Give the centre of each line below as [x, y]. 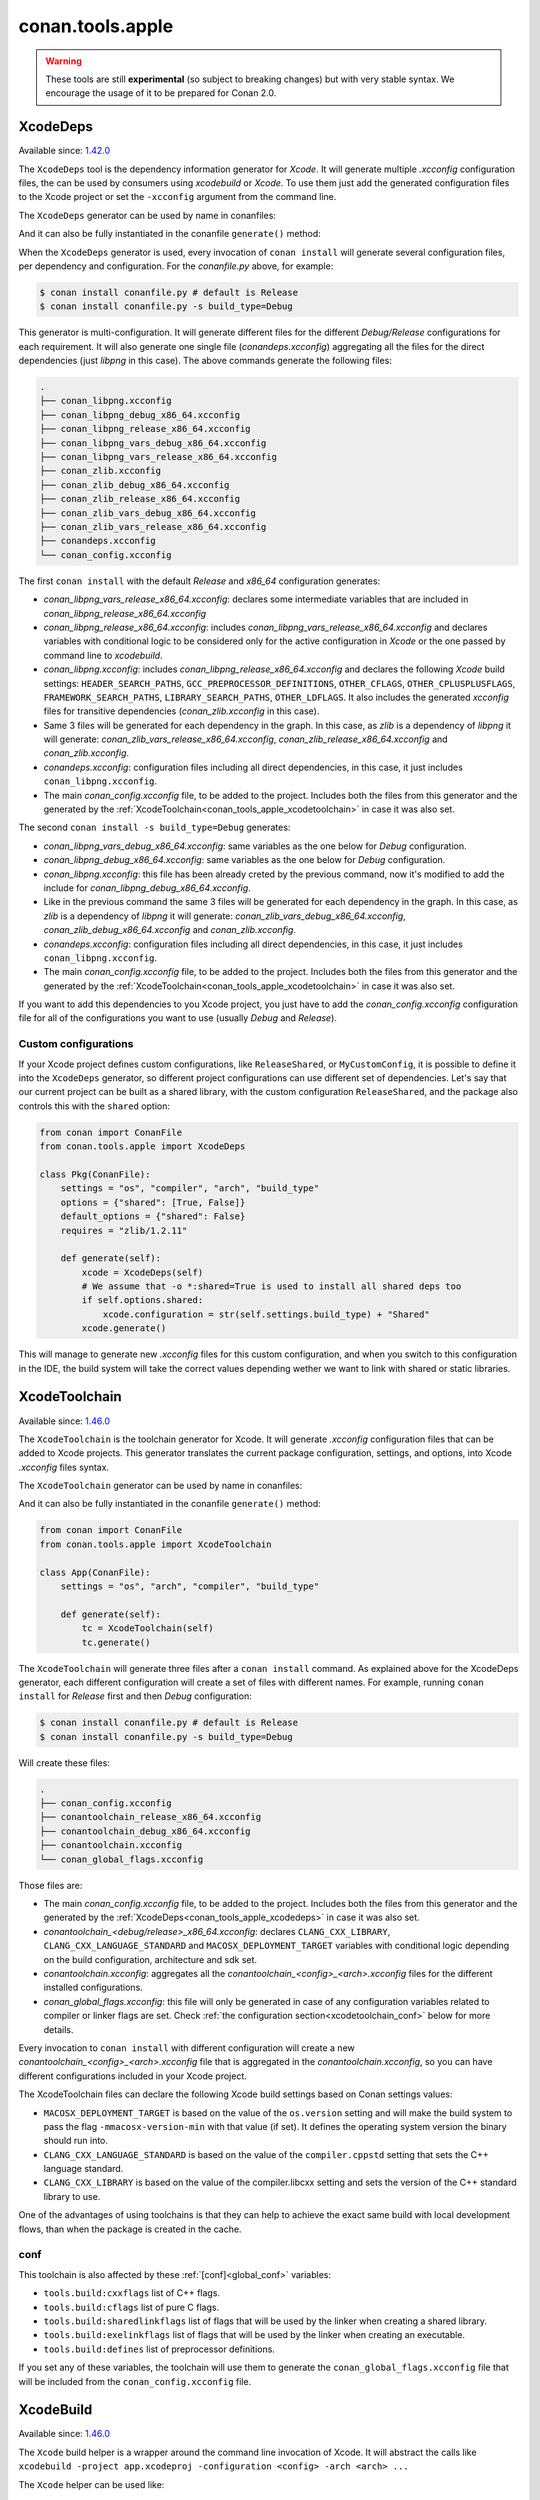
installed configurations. [93, 1987]
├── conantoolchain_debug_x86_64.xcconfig [145, 1831]
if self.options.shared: [142, 1300]
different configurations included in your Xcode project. [132, 2076]
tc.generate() [116, 1642]
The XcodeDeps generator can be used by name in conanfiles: [147, 215]
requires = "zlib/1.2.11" [124, 1230]
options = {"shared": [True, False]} [153, 1202]
